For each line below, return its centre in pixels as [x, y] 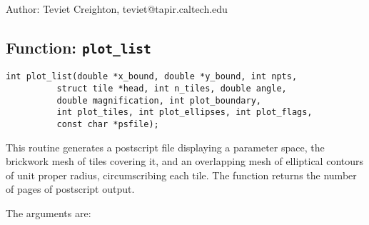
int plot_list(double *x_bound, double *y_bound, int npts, [152, 77]
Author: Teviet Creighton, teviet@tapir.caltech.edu [117, 9]
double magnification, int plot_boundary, [159, 100]
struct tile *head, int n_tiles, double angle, [172, 89]
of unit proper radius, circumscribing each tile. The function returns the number [181, 175]
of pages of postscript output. [70, 189]
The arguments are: [49, 213]
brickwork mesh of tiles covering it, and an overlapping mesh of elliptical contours [185, 161]
